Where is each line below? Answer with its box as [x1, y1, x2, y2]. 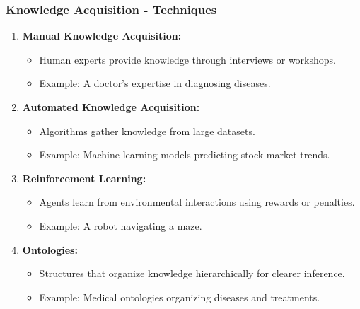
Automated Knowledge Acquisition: [22, 100, 200, 114]
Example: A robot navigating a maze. [39, 218, 202, 233]
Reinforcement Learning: [22, 170, 146, 185]
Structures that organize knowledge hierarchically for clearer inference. [39, 266, 345, 281]
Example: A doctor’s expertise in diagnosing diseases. [39, 76, 271, 91]
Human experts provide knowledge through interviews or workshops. [39, 52, 336, 66]
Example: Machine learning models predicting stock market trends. [39, 147, 330, 162]
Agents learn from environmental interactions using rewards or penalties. [39, 194, 355, 209]
